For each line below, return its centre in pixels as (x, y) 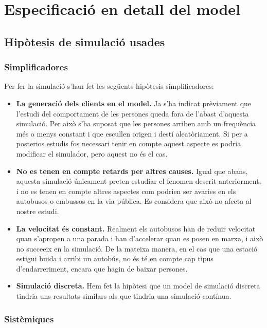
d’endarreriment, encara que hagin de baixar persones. (102, 268)
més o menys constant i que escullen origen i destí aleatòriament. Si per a (132, 133)
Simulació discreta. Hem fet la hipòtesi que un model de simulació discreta (138, 286)
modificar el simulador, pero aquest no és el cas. (92, 153)
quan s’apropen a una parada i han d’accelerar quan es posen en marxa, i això (140, 238)
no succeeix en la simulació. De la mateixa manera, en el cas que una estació (137, 248)
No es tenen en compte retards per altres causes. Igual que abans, (132, 171)
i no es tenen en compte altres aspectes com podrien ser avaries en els (126, 191)
